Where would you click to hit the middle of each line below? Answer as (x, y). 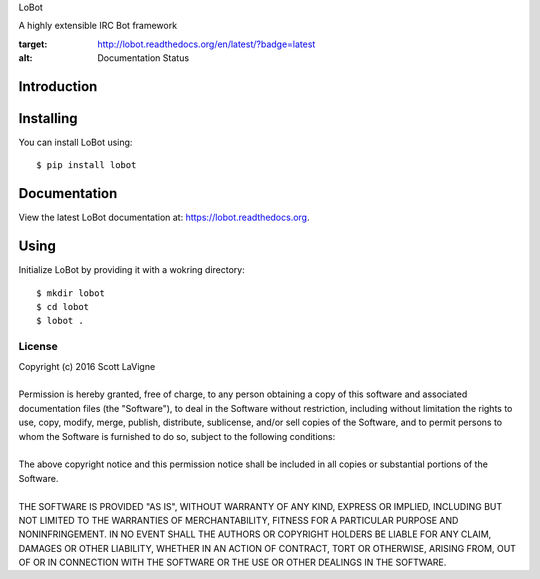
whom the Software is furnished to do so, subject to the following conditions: (177, 436)
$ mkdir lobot (70, 293)
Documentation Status (143, 58)
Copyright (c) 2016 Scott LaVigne (87, 366)
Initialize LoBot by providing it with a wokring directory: (131, 270)
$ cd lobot (63, 307)
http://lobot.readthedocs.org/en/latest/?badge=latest (206, 44)
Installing (48, 118)
